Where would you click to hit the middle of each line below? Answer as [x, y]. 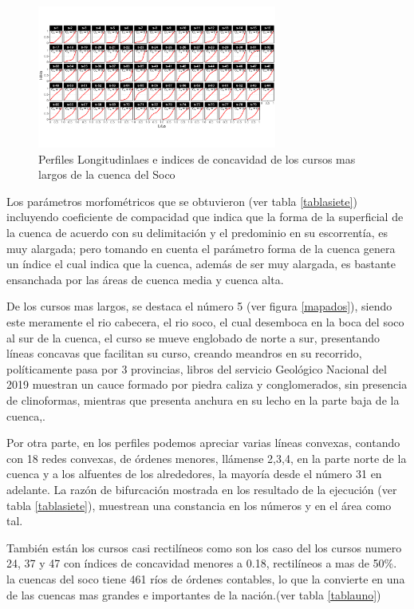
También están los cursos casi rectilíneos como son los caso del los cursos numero [204, 547]
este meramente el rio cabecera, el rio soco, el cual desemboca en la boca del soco [205, 322]
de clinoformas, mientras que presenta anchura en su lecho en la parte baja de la [203, 399]
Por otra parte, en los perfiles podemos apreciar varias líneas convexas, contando [203, 443]
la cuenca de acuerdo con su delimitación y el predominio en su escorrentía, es [197, 233]
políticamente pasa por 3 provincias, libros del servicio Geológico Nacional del [197, 368]
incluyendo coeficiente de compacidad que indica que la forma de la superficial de [205, 217]
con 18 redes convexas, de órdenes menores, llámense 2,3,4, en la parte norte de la [207, 458]
